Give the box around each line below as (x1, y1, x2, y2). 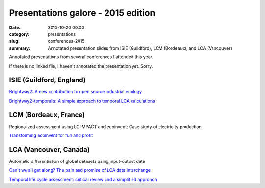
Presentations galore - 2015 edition (9, 7, 156, 18)
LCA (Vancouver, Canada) (9, 145, 90, 154)
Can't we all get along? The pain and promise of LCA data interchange (9, 167, 151, 173)
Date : (9, 25, 21, 30)
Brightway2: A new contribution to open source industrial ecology (9, 89, 142, 95)
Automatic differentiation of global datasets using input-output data (9, 159, 145, 164)
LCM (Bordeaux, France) (9, 110, 85, 119)
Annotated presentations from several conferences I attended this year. (9, 54, 154, 60)
